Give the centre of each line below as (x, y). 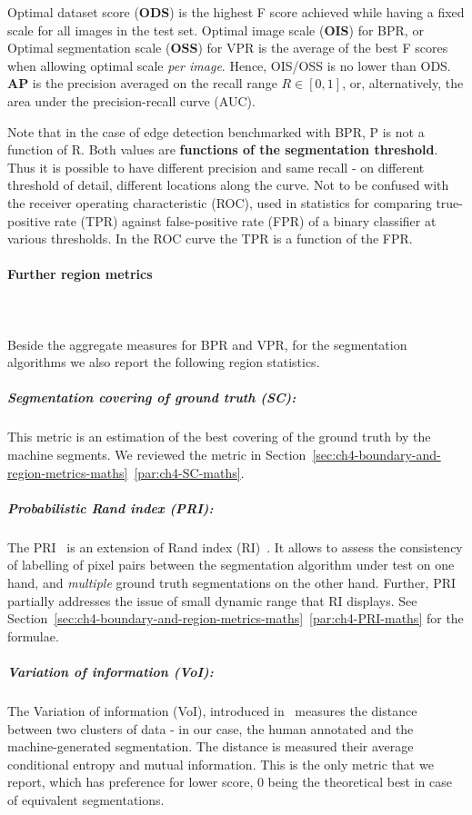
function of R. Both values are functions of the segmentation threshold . (223, 149)
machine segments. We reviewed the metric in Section (157, 455)
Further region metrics (80, 274)
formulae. (33, 636)
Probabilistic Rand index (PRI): (110, 507)
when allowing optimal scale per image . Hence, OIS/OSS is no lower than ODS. (229, 65)
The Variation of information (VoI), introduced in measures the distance (212, 710)
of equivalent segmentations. (86, 799)
